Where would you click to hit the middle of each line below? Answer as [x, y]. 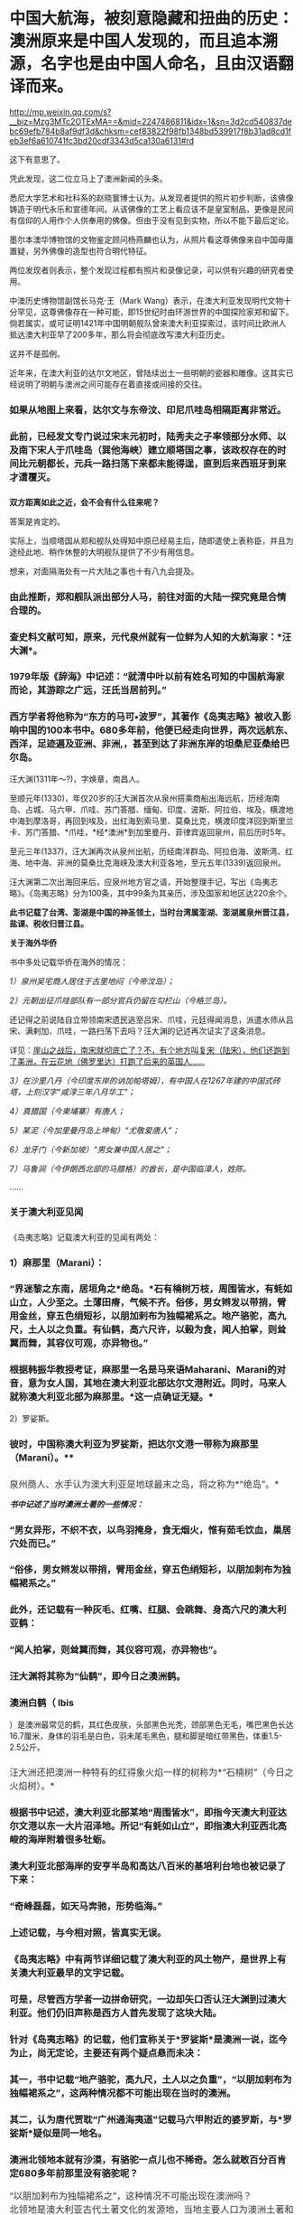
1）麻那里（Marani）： [57, 1262]
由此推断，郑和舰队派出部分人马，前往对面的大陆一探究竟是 [139, 596]
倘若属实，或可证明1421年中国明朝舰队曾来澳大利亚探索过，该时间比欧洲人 [148, 323]
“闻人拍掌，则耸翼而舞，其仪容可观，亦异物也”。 [116, 1650]
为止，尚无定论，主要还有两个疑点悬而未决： [106, 2052]
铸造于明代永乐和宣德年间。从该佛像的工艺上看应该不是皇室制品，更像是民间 [151, 209]
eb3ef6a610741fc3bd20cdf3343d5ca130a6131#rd [101, 140]
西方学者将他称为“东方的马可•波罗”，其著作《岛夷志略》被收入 [146, 717]
